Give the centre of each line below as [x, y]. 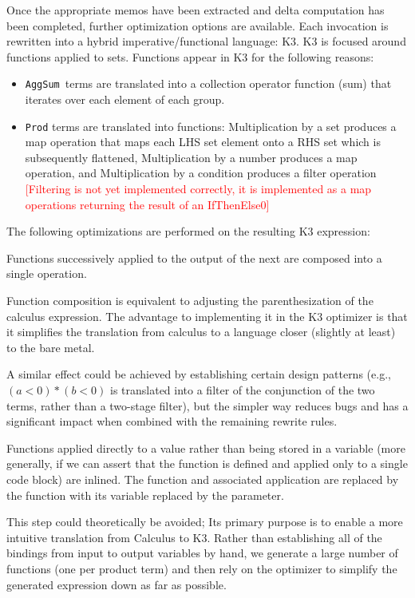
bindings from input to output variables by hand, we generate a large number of [202, 553]
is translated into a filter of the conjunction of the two [242, 390]
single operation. [47, 273]
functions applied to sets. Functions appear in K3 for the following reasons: [190, 56]
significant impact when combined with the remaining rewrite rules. [172, 421]
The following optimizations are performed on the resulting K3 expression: [188, 231]
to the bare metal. [51, 347]
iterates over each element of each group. [125, 99]
